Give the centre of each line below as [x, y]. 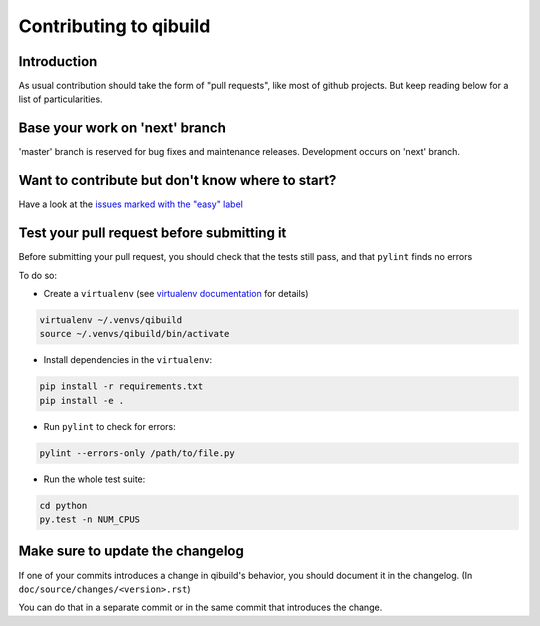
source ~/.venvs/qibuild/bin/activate [134, 334]
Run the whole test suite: [94, 479]
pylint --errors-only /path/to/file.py [137, 453]
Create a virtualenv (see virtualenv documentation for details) [176, 293]
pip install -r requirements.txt [121, 386]
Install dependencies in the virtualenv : [128, 360]
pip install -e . [82, 400]
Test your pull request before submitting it [152, 233]
